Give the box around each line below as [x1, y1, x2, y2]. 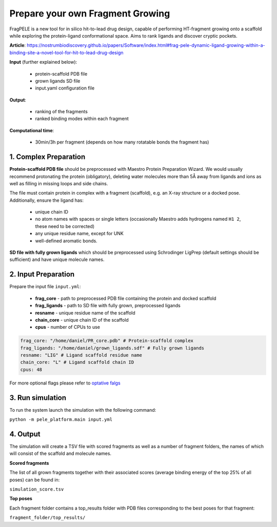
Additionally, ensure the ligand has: [9, 197, 84, 203]
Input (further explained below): [9, 59, 77, 65]
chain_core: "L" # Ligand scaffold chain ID [20, 359, 134, 365]
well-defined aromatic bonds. [35, 237, 97, 244]
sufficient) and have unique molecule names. [9, 256, 105, 262]
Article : [9, 42, 26, 48]
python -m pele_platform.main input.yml [9, 417, 113, 423]
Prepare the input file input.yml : [9, 284, 81, 290]
